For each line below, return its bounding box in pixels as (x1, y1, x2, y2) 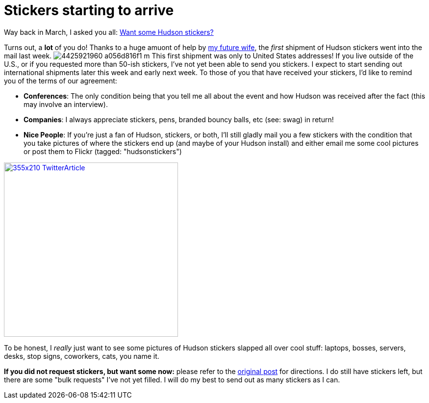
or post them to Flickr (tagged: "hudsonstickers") (24, 147, 182, 156)
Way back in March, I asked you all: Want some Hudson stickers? (4, 27, 214, 36)
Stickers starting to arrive (4, 2, 174, 19)
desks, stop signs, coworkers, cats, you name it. (4, 351, 159, 360)
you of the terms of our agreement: (4, 76, 117, 85)
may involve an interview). (24, 100, 108, 108)
